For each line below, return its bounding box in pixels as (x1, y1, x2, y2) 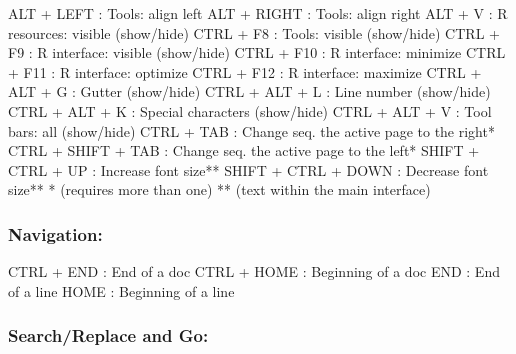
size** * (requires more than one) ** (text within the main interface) (8, 179, 431, 200)
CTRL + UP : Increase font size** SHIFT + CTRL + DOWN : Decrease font (8, 159, 489, 180)
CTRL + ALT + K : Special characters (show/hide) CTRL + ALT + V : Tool (8, 100, 492, 121)
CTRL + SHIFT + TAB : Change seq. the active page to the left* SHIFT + (8, 140, 480, 161)
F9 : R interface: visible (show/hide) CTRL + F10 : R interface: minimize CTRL (8, 42, 506, 63)
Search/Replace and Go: (8, 323, 209, 348)
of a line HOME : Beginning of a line (8, 280, 235, 301)
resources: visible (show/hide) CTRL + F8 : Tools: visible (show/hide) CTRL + (8, 22, 500, 43)
